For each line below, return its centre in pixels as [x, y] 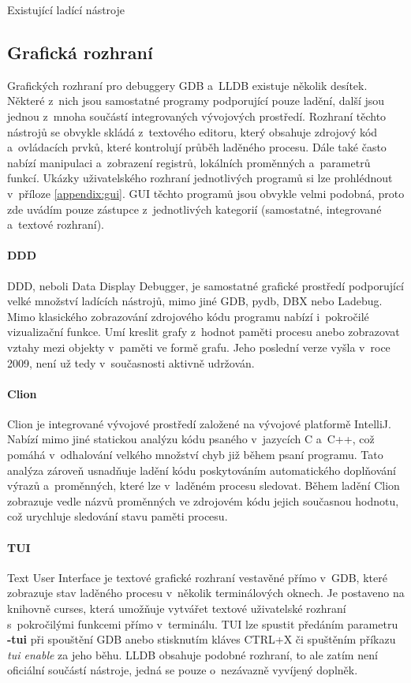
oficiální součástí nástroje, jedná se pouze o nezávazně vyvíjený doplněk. [183, 670]
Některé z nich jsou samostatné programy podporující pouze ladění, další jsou [196, 101]
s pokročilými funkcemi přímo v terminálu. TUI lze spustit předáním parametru [203, 623]
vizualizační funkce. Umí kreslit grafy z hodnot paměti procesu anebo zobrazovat [204, 332]
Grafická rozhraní [80, 52]
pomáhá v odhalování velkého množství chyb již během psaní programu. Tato [195, 455]
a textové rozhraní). [56, 224]
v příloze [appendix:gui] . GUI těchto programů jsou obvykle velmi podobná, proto [206, 193]
